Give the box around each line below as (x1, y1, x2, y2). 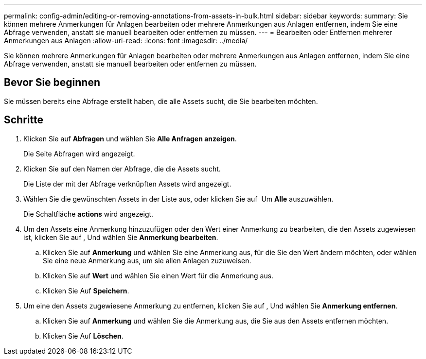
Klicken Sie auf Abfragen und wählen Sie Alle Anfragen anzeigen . (23, 134, 237, 143)
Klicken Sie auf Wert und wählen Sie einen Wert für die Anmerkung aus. (43, 271, 274, 280)
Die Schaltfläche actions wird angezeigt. (23, 209, 154, 218)
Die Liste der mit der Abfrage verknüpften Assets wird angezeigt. (23, 179, 231, 188)
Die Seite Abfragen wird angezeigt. (23, 149, 135, 158)
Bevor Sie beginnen (4, 76, 101, 89)
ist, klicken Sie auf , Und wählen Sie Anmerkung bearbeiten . (23, 233, 218, 241)
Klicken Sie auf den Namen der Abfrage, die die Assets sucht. (23, 164, 221, 173)
